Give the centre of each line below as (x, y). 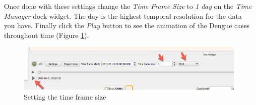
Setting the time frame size (65, 96)
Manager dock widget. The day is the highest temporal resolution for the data (123, 16)
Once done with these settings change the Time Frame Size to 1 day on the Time (128, 6)
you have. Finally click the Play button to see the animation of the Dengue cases (127, 25)
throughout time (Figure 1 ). (47, 35)
